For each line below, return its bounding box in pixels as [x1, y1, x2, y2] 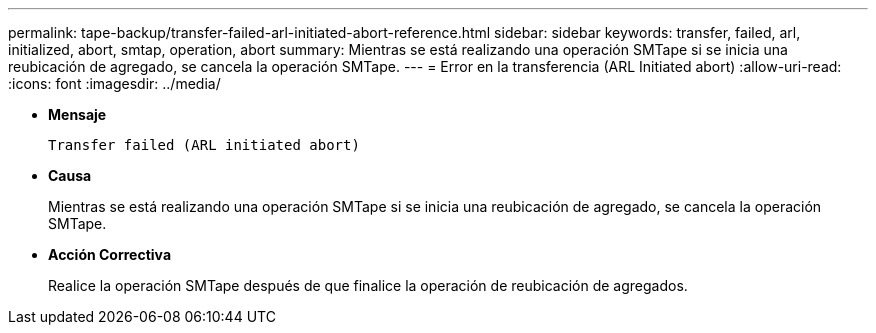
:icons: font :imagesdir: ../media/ [8, 75, 221, 92]
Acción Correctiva [48, 246, 172, 263]
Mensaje [48, 106, 107, 123]
